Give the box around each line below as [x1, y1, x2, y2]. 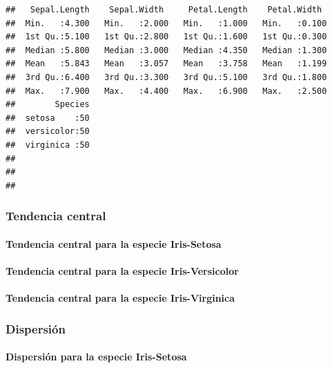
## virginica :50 [6, 139, 90, 150]
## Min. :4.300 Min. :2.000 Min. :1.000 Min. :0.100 [6, 18, 327, 28]
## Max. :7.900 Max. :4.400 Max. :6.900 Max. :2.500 [6, 86, 327, 96]
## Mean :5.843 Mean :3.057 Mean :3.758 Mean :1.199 [6, 59, 327, 69]
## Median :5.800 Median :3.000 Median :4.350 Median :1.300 [6, 45, 327, 55]
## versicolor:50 [6, 126, 90, 137]
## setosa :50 [6, 113, 90, 123]
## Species [6, 99, 90, 110]
